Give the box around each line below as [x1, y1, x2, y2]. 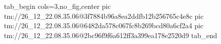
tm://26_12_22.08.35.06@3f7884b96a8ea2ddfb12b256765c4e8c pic [4, 10, 204, 21]
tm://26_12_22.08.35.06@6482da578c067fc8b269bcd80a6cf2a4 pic [4, 20, 204, 31]
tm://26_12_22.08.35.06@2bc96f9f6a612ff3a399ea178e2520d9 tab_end [4, 30, 218, 40]
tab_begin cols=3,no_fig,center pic [4, 1, 111, 11]
